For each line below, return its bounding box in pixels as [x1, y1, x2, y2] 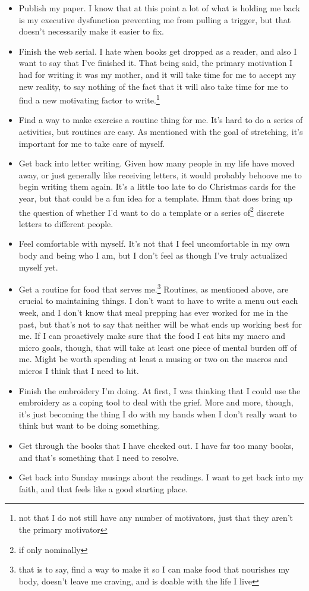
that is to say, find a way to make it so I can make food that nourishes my [18, 563, 290, 576]
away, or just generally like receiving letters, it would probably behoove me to [18, 168, 302, 181]
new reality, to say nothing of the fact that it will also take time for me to [18, 80, 288, 92]
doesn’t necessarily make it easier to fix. [18, 25, 164, 37]
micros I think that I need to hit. [18, 364, 139, 376]
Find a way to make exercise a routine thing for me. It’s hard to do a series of [18, 114, 303, 126]
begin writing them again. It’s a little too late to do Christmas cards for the [18, 180, 296, 193]
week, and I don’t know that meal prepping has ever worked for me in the [18, 306, 288, 319]
